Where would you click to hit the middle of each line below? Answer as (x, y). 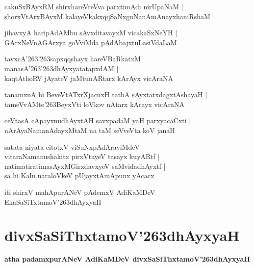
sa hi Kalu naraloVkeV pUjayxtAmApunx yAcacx (79, 175)
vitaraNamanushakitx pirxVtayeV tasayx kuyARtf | (82, 156)
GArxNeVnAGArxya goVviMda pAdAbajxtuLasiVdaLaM (91, 42)
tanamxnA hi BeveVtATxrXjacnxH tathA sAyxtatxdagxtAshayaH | (106, 94)
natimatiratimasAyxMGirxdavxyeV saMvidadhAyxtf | (85, 166)
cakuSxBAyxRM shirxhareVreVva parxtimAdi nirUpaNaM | (94, 6)
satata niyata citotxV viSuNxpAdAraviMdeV (72, 147)
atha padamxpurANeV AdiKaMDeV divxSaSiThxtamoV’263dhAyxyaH (127, 259)
